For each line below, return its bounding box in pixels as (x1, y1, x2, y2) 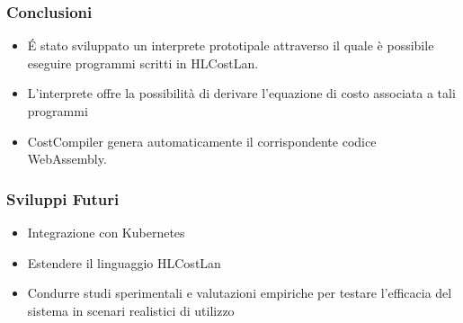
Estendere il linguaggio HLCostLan (27, 253, 221, 272)
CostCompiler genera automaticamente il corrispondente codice (27, 131, 377, 150)
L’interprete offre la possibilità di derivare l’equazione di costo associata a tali (27, 84, 456, 103)
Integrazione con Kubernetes (27, 223, 185, 241)
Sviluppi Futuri (6, 187, 120, 210)
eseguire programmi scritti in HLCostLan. (27, 53, 259, 72)
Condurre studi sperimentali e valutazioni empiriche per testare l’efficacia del (27, 283, 452, 302)
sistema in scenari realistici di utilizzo (27, 301, 235, 319)
